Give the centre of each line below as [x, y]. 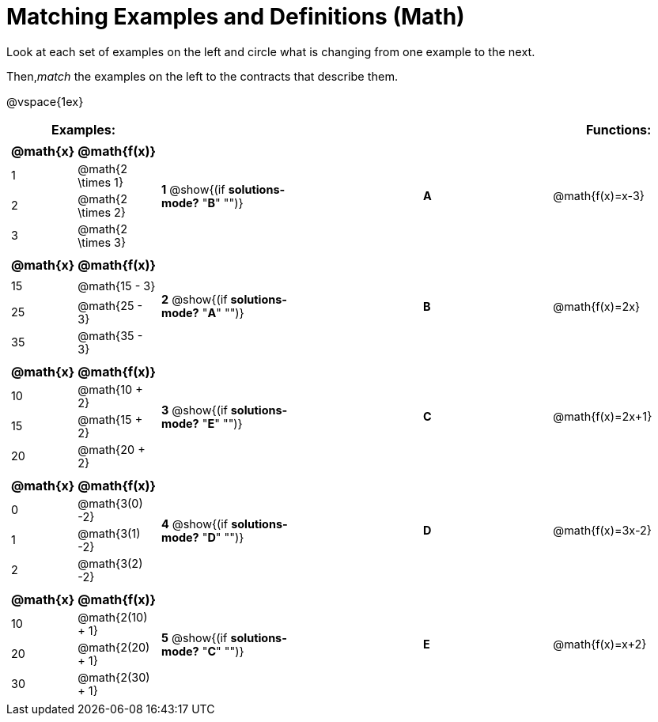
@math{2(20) [114, 647]
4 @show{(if [195, 524]
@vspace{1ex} [45, 101]
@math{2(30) [114, 677]
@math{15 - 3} [117, 285]
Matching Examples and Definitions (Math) [236, 17]
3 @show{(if [195, 410]
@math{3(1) [109, 533]
